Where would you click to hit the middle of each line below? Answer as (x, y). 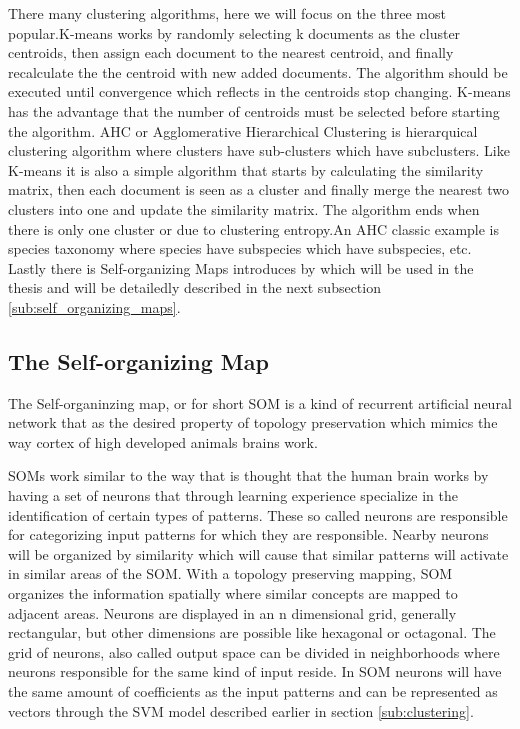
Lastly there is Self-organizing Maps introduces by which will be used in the (241, 267)
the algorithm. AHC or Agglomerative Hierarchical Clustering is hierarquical (243, 130)
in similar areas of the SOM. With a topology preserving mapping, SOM (230, 573)
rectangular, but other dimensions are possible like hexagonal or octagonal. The (252, 632)
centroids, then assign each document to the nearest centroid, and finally (231, 52)
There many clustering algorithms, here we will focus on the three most (227, 13)
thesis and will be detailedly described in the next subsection (194, 287)
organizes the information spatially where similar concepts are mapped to (233, 593)
